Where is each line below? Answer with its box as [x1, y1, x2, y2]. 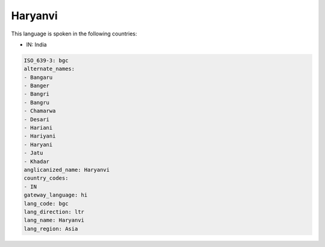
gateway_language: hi [23, 192, 88, 198]
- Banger [23, 82, 50, 90]
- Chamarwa [23, 108, 56, 114]
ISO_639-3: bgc [23, 57, 69, 64]
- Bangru [23, 99, 50, 106]
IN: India [26, 41, 48, 48]
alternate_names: [23, 66, 75, 72]
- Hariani [23, 124, 53, 132]
